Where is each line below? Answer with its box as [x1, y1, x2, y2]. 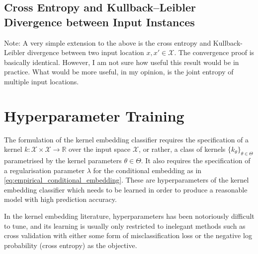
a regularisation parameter [4, 165, 85, 175]
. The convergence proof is [174, 47, 255, 58]
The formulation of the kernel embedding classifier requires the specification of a [4, 134, 249, 144]
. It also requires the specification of [141, 155, 251, 166]
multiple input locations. [4, 76, 79, 86]
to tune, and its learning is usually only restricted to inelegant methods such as [4, 220, 246, 231]
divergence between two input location [27, 47, 144, 58]
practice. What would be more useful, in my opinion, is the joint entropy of [4, 66, 234, 77]
